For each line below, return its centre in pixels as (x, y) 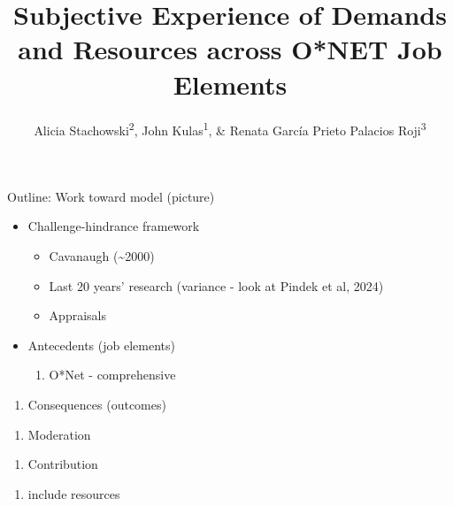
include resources (74, 493)
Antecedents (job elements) (101, 345)
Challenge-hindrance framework (114, 226)
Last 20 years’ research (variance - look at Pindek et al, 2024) (216, 285)
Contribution (63, 464)
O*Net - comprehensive (112, 375)
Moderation (59, 434)
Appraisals (77, 315)
